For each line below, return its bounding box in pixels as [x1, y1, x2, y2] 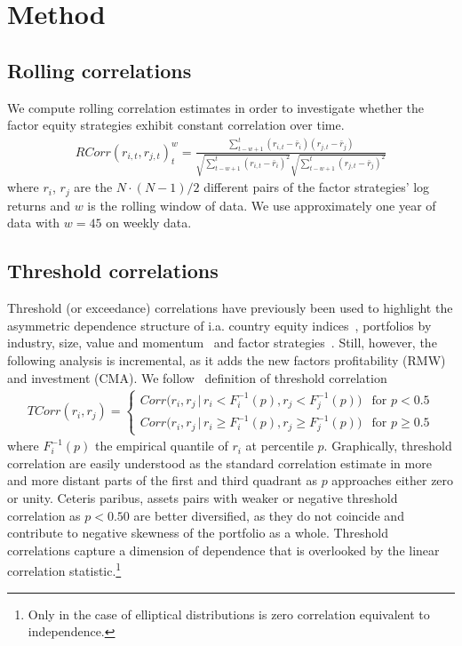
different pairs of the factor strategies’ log [203, 178, 430, 196]
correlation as [7, 506, 81, 524]
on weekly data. [106, 213, 192, 232]
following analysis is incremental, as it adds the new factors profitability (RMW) [7, 350, 446, 369]
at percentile [245, 436, 314, 455]
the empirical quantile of [94, 436, 228, 455]
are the [74, 178, 113, 196]
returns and [7, 195, 70, 214]
